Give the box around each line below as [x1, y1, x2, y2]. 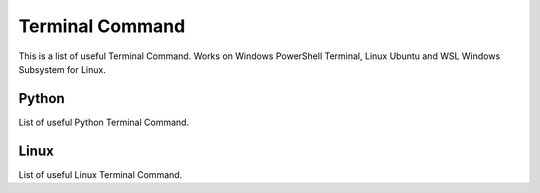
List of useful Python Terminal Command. [18, 116, 190, 128]
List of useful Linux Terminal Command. [18, 168, 183, 180]
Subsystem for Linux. [18, 63, 107, 75]
